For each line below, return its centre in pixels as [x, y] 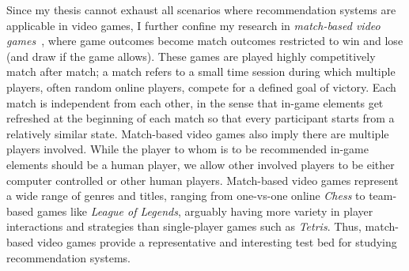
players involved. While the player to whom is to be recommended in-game [187, 149]
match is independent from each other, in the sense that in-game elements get [195, 102]
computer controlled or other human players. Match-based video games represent [203, 180]
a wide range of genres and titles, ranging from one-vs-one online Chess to [186, 196]
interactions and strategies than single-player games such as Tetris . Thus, [184, 226]
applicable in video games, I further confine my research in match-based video [193, 25]
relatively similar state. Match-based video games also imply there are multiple [198, 133]
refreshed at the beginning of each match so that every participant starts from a [201, 118]
